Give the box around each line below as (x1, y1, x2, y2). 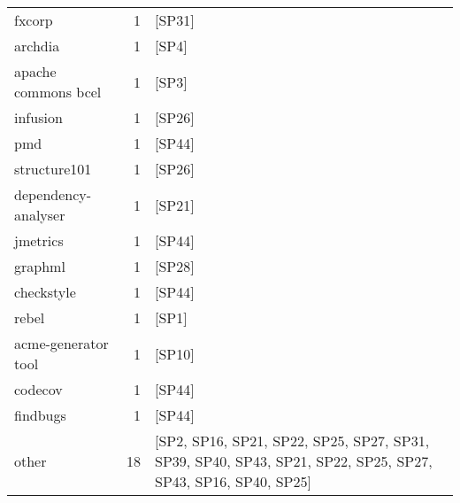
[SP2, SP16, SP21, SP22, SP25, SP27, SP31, (154, 430, 430, 451)
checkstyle (14, 282, 76, 302)
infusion (14, 107, 63, 128)
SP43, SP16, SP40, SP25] (154, 471, 311, 491)
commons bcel (14, 81, 102, 102)
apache (14, 61, 57, 81)
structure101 (14, 159, 92, 179)
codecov (14, 379, 63, 399)
